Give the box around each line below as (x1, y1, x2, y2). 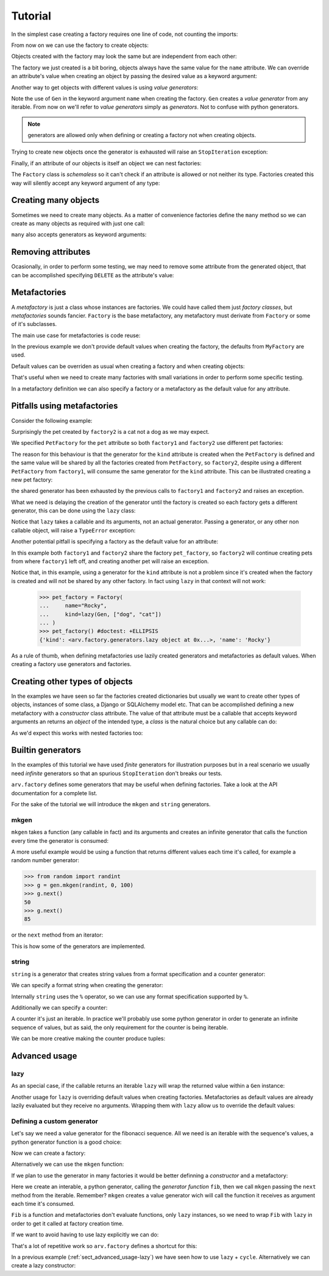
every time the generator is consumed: (11, 837, 109, 844)
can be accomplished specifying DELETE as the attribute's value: (11, 271, 174, 278)
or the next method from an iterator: (11, 931, 104, 938)
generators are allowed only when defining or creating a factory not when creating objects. (27, 132, 256, 139)
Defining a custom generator (11, 1117, 99, 1125)
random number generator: (11, 857, 79, 864)
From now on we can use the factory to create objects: (11, 41, 149, 49)
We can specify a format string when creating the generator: (11, 982, 164, 989)
